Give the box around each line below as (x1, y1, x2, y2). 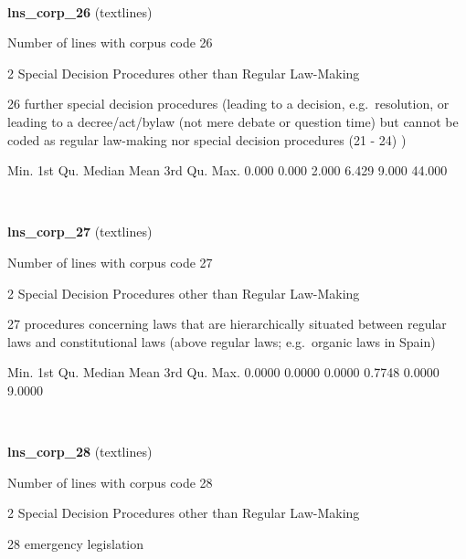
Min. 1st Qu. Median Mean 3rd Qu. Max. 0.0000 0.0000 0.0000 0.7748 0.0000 (7, 363, 440, 382)
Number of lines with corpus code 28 (7, 472, 213, 491)
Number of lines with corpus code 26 (7, 33, 213, 52)
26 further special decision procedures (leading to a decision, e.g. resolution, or (7, 94, 450, 113)
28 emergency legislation (7, 533, 144, 553)
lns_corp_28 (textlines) (7, 442, 153, 461)
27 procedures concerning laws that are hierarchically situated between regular (7, 314, 447, 333)
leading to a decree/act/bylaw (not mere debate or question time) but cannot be (7, 111, 459, 131)
